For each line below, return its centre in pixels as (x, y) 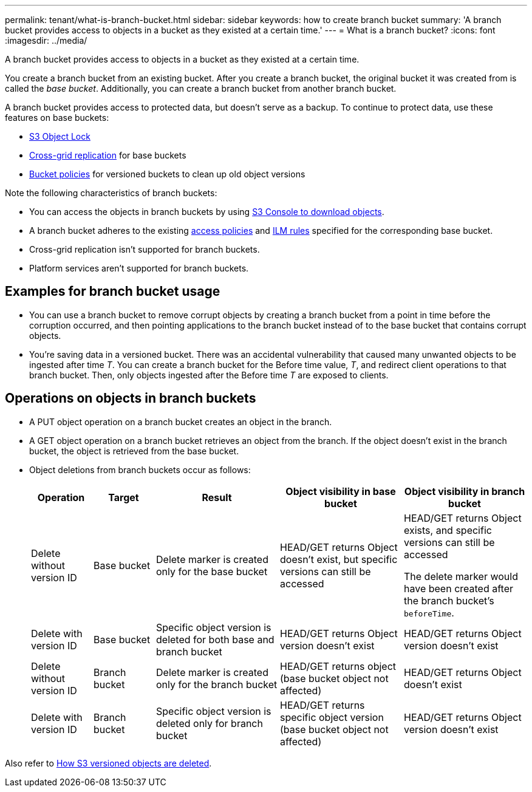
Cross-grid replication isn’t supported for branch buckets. (145, 249)
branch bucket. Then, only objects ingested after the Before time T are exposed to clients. (209, 375)
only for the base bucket (212, 571)
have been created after (459, 588)
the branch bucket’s (449, 600)
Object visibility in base (341, 491)
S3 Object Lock (60, 136)
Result (217, 497)
